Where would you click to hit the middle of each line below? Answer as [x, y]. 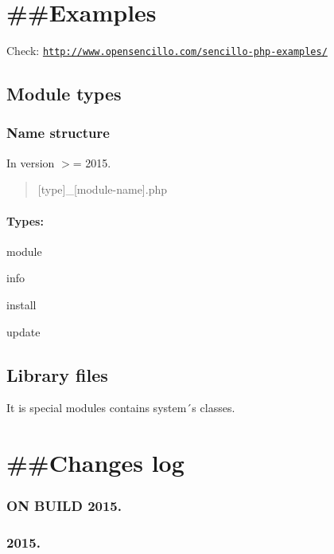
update [23, 331]
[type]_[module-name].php [103, 189]
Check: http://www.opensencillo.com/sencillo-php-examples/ [167, 51]
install [21, 304]
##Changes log [95, 463]
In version [31, 162]
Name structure [58, 133]
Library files [57, 374]
